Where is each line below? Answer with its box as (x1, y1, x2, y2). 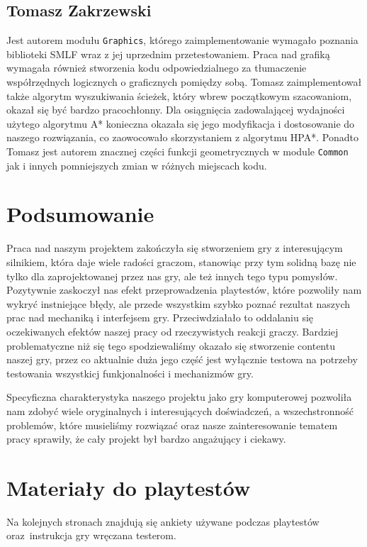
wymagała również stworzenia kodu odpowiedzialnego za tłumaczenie (6, 60, 307, 75)
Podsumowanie (6, 199, 154, 228)
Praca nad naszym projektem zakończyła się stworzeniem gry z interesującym (6, 241, 343, 255)
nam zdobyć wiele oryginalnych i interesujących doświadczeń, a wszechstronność (6, 403, 354, 418)
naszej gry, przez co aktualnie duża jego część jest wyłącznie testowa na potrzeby (6, 352, 358, 367)
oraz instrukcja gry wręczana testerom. (6, 528, 176, 543)
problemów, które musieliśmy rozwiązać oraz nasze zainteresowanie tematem (6, 417, 338, 432)
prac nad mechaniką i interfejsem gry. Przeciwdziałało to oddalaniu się (6, 310, 314, 325)
